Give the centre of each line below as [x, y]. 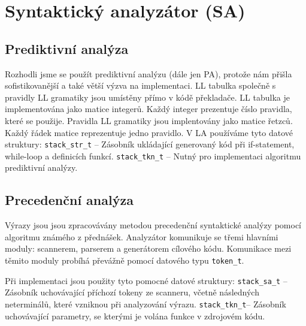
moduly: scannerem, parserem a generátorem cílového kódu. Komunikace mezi [148, 248]
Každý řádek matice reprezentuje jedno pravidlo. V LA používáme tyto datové [149, 132]
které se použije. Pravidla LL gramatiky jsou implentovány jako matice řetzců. [149, 120]
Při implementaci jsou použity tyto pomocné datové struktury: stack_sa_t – [146, 280]
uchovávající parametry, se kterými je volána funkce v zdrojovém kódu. [135, 316]
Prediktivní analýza [67, 48]
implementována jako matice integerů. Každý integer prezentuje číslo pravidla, [149, 109]
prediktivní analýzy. [41, 167]
